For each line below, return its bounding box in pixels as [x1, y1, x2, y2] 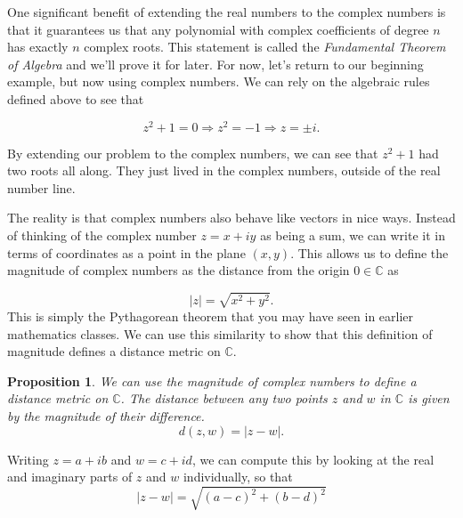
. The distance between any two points [120, 389, 328, 408]
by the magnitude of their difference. [7, 406, 205, 425]
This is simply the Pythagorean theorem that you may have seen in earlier [7, 306, 414, 325]
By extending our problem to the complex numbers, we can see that [7, 143, 378, 162]
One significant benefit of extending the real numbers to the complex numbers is [7, 3, 446, 20]
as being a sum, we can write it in [260, 226, 445, 245]
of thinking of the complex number [7, 226, 197, 245]
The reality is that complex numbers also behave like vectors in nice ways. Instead [7, 208, 456, 227]
